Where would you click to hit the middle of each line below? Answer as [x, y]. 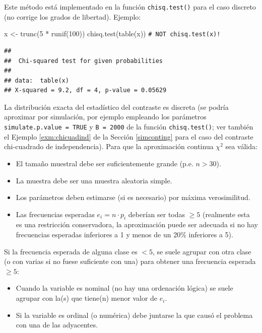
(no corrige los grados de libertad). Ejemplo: [73, 16]
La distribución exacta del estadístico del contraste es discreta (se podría [116, 107]
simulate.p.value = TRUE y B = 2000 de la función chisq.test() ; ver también [129, 127]
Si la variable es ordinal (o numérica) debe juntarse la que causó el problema [134, 315]
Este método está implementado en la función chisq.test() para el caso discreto [130, 7]
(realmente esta [226, 214]
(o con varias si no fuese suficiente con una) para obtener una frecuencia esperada [130, 261]
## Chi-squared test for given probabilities [83, 61]
